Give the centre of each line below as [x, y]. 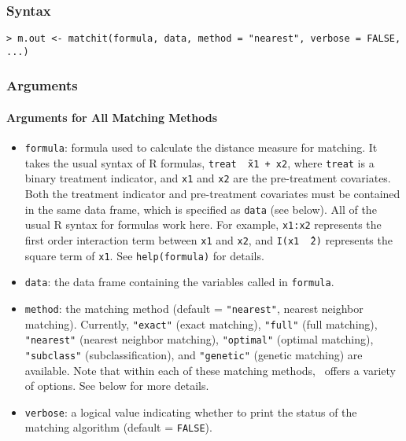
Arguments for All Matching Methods [112, 117]
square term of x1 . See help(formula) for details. [144, 255]
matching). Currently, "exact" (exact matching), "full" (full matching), [201, 323]
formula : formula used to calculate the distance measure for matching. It [201, 147]
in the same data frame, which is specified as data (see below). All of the [201, 209]
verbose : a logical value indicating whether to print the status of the [191, 412]
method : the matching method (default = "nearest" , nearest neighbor [194, 309]
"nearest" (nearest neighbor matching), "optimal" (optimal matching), [199, 339]
